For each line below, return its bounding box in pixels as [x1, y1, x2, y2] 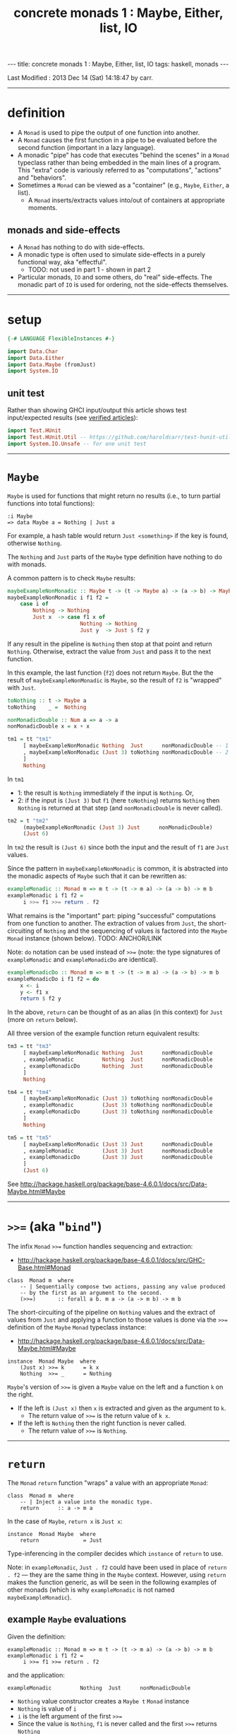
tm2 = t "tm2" [7, 817, 49, 825]
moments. [28, 204, 58, 212]
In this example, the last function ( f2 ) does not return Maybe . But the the [7, 668, 214, 677]
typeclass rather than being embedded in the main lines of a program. [17, 158, 221, 167]
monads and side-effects [7, 224, 121, 236]
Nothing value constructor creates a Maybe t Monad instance [17, 1697, 190, 1705]
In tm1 [7, 774, 25, 783]
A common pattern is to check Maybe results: [7, 574, 136, 582]
